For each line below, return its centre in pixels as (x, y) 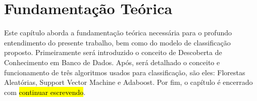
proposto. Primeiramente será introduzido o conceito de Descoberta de (113, 52)
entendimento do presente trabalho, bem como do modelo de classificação (117, 42)
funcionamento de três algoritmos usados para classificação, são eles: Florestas (125, 72)
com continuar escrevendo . (45, 92)
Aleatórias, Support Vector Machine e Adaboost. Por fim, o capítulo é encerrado (128, 82)
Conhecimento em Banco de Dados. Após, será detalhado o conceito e (112, 62)
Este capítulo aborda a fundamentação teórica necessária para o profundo (118, 33)
